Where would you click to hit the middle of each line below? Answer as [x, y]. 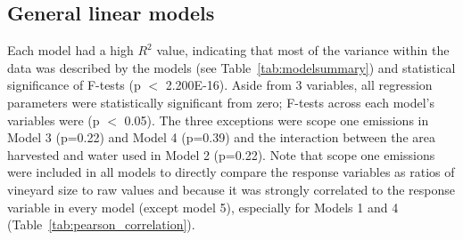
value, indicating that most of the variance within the [303, 50]
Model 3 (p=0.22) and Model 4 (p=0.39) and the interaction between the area [221, 137]
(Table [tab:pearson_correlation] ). [101, 224]
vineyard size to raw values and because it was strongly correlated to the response [231, 189]
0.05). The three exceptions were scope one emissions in [277, 120]
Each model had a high [70, 50]
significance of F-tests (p [74, 85]
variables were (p [54, 120]
